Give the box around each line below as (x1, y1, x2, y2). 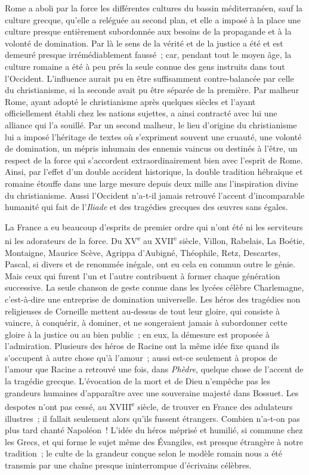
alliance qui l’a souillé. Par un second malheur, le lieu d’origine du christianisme (5, 118, 297, 131)
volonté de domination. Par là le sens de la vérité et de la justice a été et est (5, 36, 283, 49)
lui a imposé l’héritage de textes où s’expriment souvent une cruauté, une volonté (5, 130, 302, 143)
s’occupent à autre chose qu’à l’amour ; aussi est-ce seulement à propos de (5, 351, 277, 363)
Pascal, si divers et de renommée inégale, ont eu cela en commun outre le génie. (5, 258, 295, 270)
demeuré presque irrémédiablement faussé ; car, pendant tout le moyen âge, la (5, 48, 292, 61)
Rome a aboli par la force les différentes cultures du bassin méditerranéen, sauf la (5, 2, 303, 14)
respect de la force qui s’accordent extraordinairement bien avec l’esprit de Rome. (5, 153, 303, 166)
